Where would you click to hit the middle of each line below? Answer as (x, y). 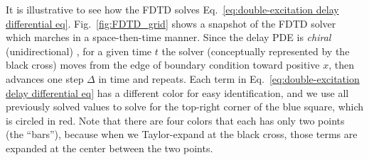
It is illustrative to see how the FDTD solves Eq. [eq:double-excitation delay (172, 9)
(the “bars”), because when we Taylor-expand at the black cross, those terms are (182, 134)
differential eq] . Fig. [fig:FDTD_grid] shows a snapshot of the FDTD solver (171, 23)
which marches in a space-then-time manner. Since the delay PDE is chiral (169, 37)
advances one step (45, 78)
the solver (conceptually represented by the (256, 51)
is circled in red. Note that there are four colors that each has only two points (175, 120)
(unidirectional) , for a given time (79, 51)
